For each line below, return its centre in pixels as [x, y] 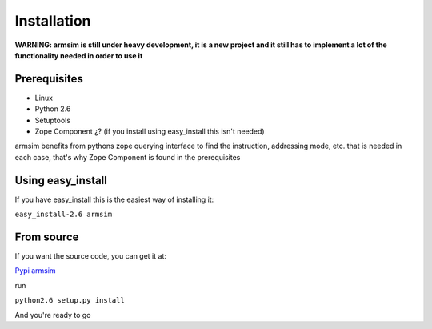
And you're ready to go [53, 315]
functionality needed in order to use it [79, 55]
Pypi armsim [35, 271]
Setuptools [53, 120]
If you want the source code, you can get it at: [91, 256]
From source [47, 237]
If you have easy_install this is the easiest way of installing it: [114, 199]
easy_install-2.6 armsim [63, 215]
